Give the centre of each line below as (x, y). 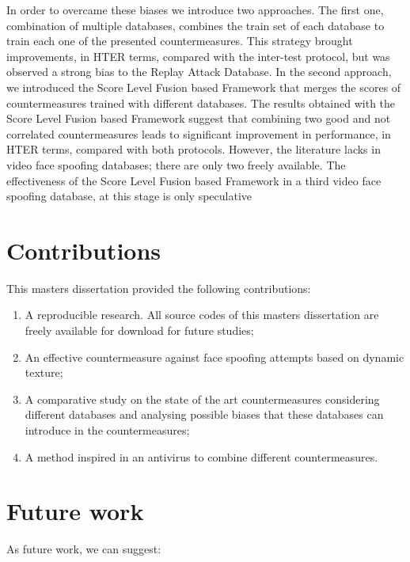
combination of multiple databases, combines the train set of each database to (196, 25)
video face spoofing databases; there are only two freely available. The (176, 164)
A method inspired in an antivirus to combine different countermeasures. (201, 456)
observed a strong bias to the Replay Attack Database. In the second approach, (199, 72)
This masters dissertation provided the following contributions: (159, 288)
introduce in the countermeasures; (107, 430)
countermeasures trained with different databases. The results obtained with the (201, 103)
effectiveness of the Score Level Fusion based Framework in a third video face (194, 180)
